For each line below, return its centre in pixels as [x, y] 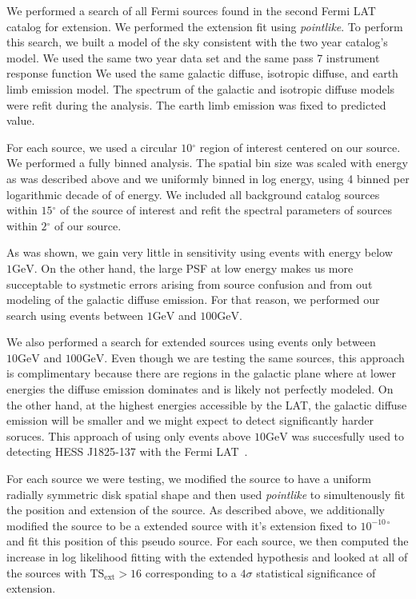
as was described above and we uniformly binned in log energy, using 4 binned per [208, 178]
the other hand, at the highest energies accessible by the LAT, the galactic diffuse [207, 404]
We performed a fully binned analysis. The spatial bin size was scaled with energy [207, 163]
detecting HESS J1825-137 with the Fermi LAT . [127, 451]
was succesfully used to [348, 435]
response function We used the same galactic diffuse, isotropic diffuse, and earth [202, 73]
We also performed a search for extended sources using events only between [191, 342]
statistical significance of [316, 572]
